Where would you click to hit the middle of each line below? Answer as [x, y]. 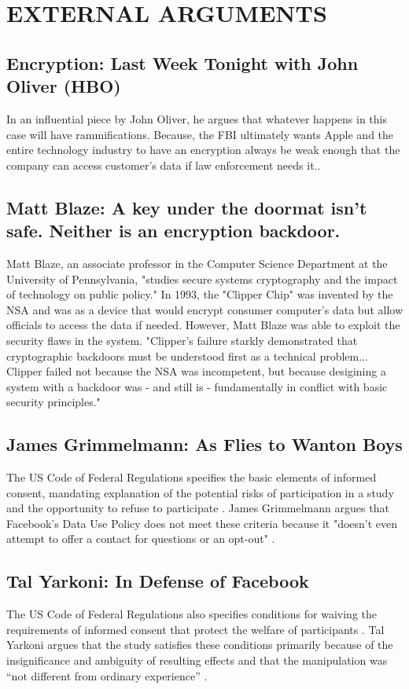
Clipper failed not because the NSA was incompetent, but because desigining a [196, 371]
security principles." [53, 402]
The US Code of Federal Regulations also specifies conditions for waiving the [192, 614]
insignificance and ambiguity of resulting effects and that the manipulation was [197, 660]
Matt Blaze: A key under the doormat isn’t [187, 207]
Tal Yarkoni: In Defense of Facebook [158, 581]
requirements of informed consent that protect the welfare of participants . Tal [195, 629]
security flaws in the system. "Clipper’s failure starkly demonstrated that [182, 340]
